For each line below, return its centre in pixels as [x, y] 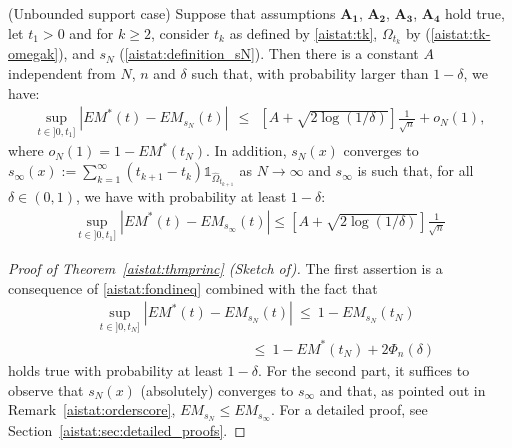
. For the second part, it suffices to [363, 370]
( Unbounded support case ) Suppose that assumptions [172, 13]
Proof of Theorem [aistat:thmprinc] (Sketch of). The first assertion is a [225, 268]
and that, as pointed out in [402, 389]
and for [91, 32]
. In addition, [246, 150]
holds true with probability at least [115, 370]
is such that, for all [415, 170]
